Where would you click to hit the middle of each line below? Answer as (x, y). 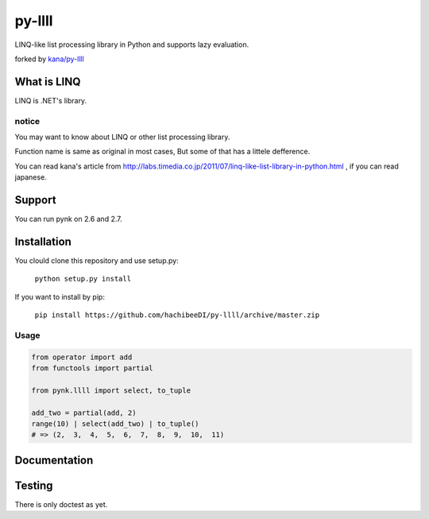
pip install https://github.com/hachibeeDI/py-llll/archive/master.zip (177, 315)
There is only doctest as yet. (61, 504)
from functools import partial (93, 368)
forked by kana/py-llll (50, 59)
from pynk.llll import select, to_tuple (111, 390)
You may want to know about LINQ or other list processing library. (122, 137)
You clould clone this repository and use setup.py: (97, 260)
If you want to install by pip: (60, 296)
